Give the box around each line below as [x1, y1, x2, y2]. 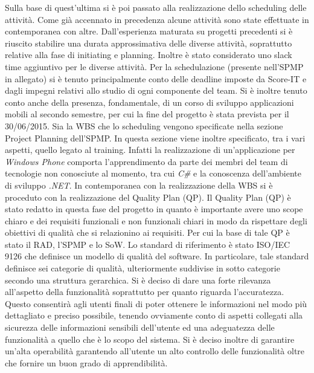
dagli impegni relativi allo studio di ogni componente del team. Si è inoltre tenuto [5, 84, 307, 97]
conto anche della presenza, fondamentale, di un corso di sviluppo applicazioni [5, 96, 294, 108]
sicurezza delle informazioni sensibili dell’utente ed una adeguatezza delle [5, 321, 275, 334]
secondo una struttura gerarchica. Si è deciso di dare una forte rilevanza [5, 273, 271, 286]
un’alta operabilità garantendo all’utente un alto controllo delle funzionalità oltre [5, 345, 305, 357]
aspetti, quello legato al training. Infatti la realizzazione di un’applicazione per [5, 143, 295, 156]
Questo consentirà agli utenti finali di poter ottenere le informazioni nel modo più [5, 297, 307, 310]
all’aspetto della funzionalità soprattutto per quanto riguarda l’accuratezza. [5, 285, 284, 298]
